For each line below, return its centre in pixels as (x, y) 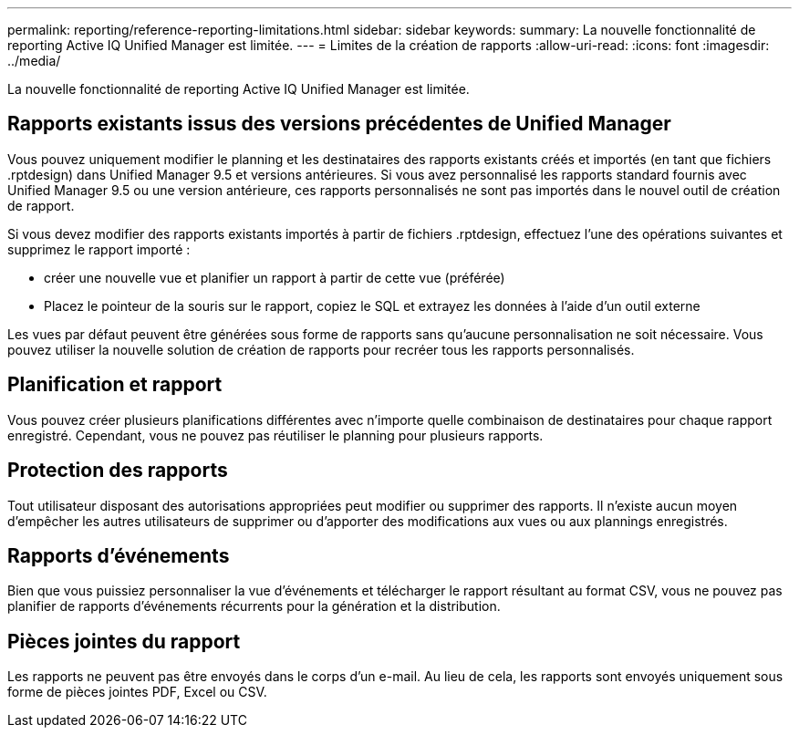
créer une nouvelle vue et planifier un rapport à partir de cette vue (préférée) (275, 277)
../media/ (34, 61)
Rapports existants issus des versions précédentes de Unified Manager (339, 124)
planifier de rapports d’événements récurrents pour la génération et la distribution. (254, 606)
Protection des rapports (118, 471)
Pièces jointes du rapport (124, 641)
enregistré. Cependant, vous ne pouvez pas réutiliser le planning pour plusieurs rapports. (275, 435)
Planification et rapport (115, 385)
